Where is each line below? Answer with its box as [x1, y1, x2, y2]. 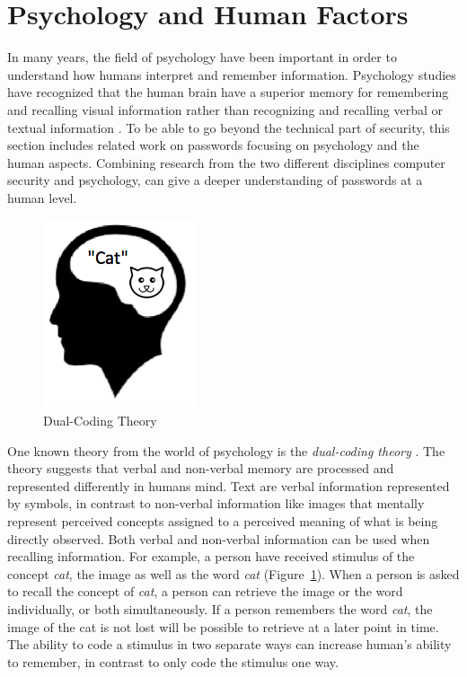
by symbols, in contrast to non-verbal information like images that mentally [7, 494, 425, 513]
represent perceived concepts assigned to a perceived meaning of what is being [7, 512, 438, 531]
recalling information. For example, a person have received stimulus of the [7, 547, 415, 566]
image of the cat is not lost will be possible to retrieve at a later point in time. [7, 617, 439, 636]
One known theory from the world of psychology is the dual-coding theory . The [7, 441, 445, 460]
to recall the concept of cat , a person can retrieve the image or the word [7, 582, 403, 601]
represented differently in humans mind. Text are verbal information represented [7, 476, 450, 495]
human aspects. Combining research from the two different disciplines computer [7, 153, 445, 171]
